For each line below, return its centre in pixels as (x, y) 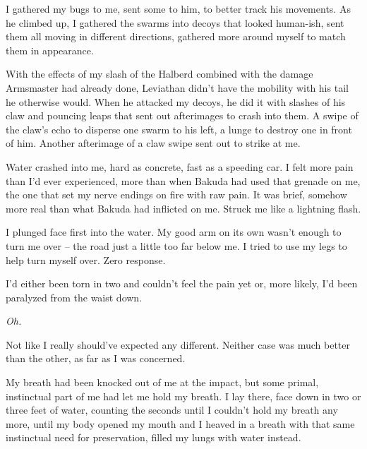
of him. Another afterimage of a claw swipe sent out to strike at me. (153, 143)
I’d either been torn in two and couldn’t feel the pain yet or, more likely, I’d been (182, 283)
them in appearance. (50, 50)
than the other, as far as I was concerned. (96, 358)
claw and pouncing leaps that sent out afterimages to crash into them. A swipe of (182, 115)
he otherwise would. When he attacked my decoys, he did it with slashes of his (176, 101)
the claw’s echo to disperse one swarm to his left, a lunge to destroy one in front (179, 129)
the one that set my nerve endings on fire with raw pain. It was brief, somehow (176, 194)
